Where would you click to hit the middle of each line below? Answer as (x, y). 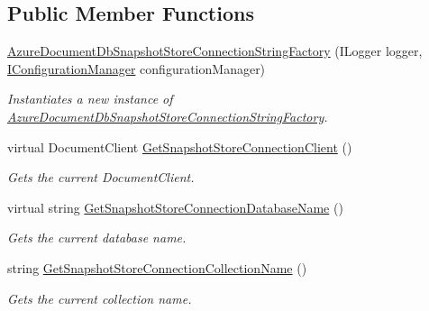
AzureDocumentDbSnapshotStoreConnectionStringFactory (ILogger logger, (215, 51)
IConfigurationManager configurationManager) (137, 68)
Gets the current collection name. (100, 298)
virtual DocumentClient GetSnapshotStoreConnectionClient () (180, 146)
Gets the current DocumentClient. (101, 177)
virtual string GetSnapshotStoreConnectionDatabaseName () (175, 207)
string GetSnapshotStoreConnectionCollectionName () (157, 267)
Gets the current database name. (97, 238)
